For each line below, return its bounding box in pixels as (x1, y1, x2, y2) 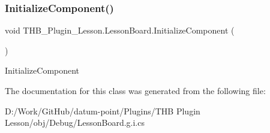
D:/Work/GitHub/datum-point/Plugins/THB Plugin (5, 104, 200, 117)
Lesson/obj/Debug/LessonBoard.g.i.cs (5, 116, 145, 129)
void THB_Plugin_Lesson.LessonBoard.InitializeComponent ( (5, 24, 235, 37)
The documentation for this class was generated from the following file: (5, 84, 266, 96)
